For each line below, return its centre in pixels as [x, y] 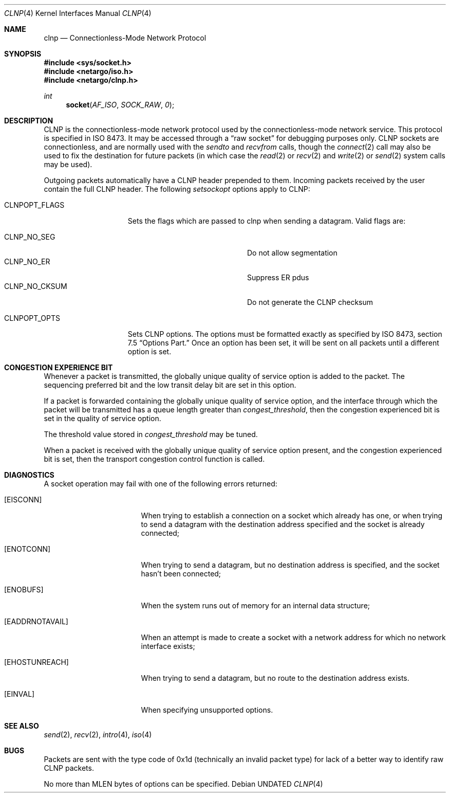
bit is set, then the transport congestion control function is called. [154, 459]
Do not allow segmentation [292, 253]
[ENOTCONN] [27, 549]
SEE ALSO [22, 726]
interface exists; [168, 646]
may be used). [68, 164]
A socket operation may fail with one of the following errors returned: [161, 484]
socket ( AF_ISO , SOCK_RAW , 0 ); [120, 105]
